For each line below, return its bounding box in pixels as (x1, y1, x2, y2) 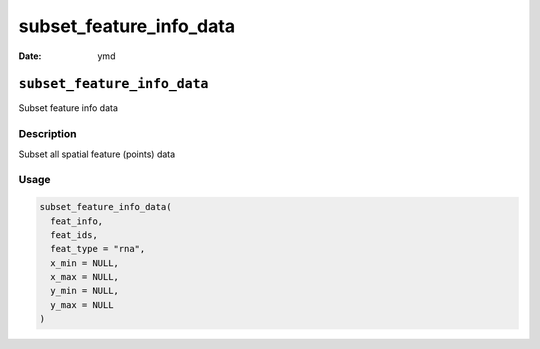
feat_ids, (50, 229, 99, 240)
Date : (18, 50, 42, 62)
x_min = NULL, (50, 257, 120, 269)
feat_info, (50, 215, 104, 227)
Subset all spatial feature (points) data (18, 148, 176, 160)
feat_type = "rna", (50, 243, 146, 255)
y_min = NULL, (50, 285, 120, 297)
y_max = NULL (50, 299, 114, 310)
